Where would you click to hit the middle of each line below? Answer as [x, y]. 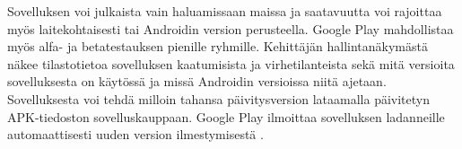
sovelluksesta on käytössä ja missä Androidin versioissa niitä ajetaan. [197, 81]
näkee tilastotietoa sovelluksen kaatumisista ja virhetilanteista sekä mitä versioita [231, 63]
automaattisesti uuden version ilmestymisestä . [135, 134]
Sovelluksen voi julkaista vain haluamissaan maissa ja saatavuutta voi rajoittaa [225, 11]
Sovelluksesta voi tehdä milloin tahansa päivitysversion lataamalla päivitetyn [219, 98]
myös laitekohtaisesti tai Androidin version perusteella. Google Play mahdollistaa [231, 28]
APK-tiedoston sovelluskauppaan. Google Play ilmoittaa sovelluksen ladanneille [226, 116]
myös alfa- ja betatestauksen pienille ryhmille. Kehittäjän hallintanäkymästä [218, 46]
